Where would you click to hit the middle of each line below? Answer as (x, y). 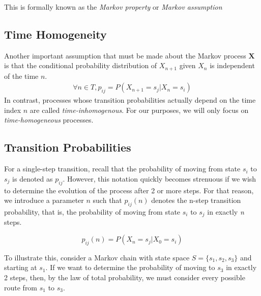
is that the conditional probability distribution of (81, 65)
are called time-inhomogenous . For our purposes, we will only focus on (139, 110)
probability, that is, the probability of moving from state (92, 212)
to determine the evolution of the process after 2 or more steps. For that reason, (129, 190)
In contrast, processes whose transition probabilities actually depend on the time (130, 100)
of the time (21, 76)
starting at (21, 267)
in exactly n (226, 212)
